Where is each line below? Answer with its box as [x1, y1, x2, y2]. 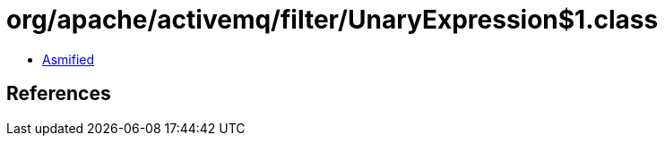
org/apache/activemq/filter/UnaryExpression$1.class [6, 4, 659, 35]
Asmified [42, 51, 95, 67]
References [6, 82, 111, 105]
